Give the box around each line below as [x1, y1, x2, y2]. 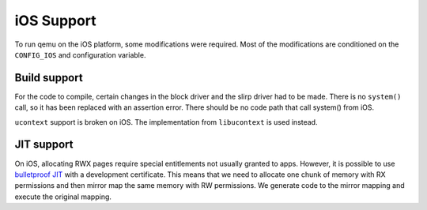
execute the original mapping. [14, 192, 112, 201]
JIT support [14, 138, 74, 152]
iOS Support [14, 12, 96, 29]
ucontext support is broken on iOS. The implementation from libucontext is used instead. [14, 117, 318, 126]
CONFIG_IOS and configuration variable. [14, 50, 146, 59]
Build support [14, 71, 83, 84]
